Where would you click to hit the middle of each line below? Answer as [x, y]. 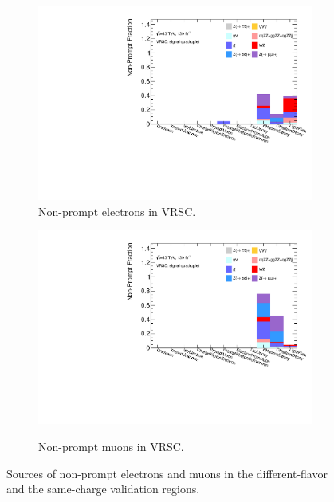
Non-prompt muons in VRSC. [111, 446]
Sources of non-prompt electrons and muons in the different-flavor [167, 473]
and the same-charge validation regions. [103, 489]
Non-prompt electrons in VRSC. [117, 211]
